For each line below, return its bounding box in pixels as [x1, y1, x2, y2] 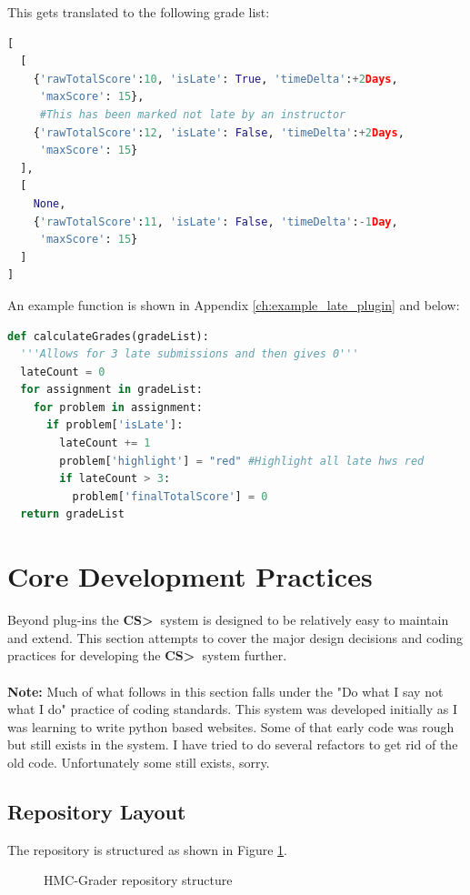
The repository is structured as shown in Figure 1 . [7, 840, 288, 859]
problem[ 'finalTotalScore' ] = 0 [72, 489, 268, 503]
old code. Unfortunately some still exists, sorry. [7, 752, 270, 771]
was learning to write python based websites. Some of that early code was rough [7, 717, 455, 736]
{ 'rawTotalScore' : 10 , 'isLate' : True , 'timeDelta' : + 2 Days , [33, 72, 398, 85]
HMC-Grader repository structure [44, 870, 233, 890]
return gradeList [20, 508, 125, 521]
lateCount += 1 [59, 437, 151, 450]
